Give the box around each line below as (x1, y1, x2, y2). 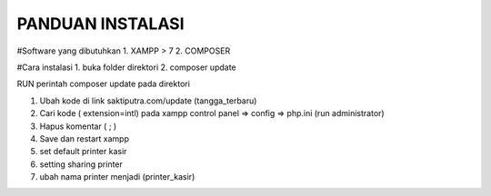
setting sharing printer (39, 159, 123, 170)
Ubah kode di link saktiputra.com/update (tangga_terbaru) (39, 95, 257, 106)
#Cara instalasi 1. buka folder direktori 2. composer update (16, 62, 236, 73)
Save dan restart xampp (39, 132, 129, 144)
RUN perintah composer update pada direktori (16, 78, 191, 90)
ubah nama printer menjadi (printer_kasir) (39, 171, 195, 182)
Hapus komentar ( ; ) (39, 121, 117, 132)
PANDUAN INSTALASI (16, 14, 185, 34)
